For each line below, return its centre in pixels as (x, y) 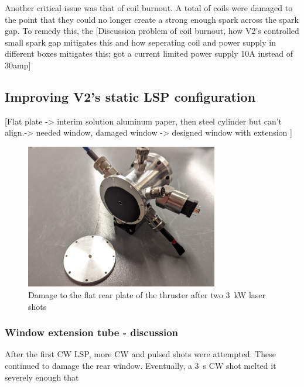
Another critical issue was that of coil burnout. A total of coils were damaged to (149, 8)
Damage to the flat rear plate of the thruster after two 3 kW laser (147, 294)
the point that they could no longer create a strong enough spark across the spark (152, 19)
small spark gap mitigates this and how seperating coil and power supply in (140, 42)
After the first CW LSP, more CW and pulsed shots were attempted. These (140, 354)
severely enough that (42, 377)
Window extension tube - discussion (92, 332)
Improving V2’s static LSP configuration (130, 96)
